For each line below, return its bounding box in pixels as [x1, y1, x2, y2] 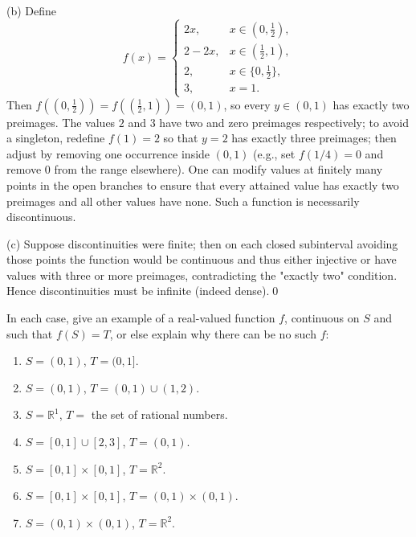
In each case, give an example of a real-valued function [6, 309, 275, 326]
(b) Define [6, 2, 57, 18]
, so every [223, 96, 271, 113]
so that [163, 129, 198, 146]
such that [6, 325, 53, 342]
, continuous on [284, 309, 360, 326]
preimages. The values [6, 113, 116, 130]
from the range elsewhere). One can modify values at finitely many [54, 161, 383, 178]
